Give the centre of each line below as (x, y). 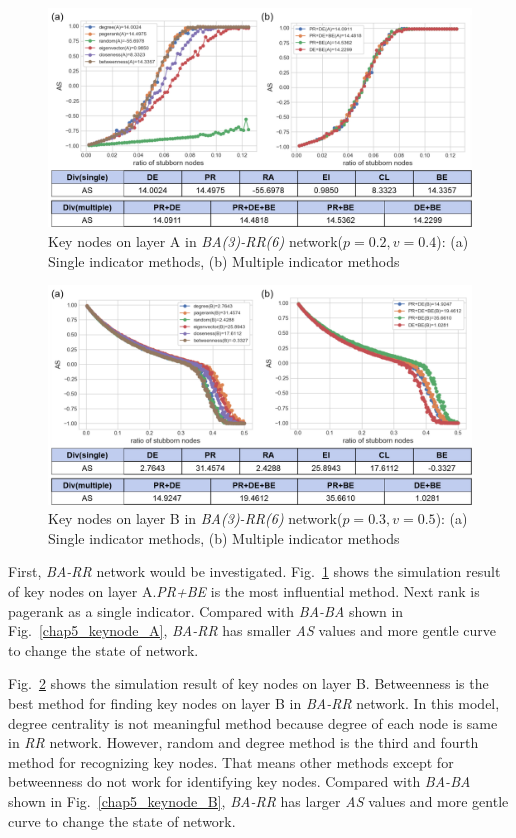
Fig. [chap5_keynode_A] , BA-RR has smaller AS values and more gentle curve (252, 630)
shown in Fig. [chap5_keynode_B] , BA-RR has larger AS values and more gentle (258, 801)
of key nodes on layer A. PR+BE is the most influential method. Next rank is (244, 591)
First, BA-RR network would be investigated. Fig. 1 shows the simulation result (254, 571)
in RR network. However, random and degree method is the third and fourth (243, 742)
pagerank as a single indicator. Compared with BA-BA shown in (206, 610)
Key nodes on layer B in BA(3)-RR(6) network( (195, 518)
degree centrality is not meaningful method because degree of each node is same (253, 722)
